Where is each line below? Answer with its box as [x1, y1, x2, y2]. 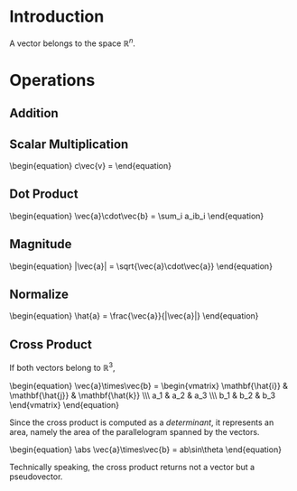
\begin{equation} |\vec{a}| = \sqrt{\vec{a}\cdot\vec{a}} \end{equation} [9, 260, 274, 272]
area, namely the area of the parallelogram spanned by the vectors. [9, 426, 260, 437]
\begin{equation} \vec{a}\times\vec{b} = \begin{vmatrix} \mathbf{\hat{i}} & [9, 380, 289, 391]
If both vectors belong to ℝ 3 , [9, 361, 116, 373]
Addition [9, 106, 59, 121]
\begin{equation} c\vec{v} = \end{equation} [9, 160, 172, 171]
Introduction [9, 6, 105, 27]
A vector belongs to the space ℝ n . [9, 36, 135, 49]
